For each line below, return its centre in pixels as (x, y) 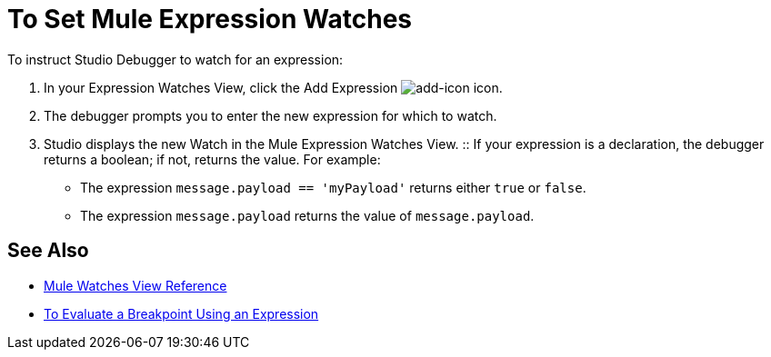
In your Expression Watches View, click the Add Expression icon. (273, 87)
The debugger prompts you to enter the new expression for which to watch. (270, 115)
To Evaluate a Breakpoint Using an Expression (181, 313)
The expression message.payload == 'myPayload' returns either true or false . (333, 187)
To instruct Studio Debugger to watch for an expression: (175, 59)
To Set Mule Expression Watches (210, 19)
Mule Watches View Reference (135, 285)
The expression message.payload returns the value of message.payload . (307, 215)
